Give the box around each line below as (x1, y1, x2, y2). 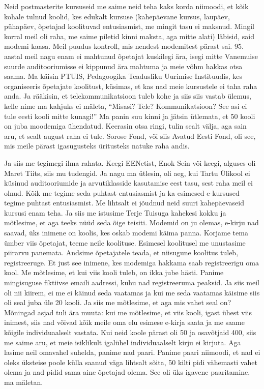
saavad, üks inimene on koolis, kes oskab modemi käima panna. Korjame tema (4, 227, 248, 238)
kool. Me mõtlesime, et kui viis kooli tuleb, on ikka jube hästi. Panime (4, 267, 224, 278)
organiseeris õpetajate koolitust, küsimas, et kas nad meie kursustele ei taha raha (4, 80, 257, 91)
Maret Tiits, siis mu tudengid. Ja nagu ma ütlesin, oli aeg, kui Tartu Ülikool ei (4, 167, 250, 178)
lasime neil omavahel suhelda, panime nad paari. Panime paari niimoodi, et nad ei (4, 347, 260, 357)
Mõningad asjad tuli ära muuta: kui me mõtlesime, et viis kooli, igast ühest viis (4, 307, 252, 317)
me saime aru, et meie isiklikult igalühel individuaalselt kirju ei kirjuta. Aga (4, 337, 241, 347)
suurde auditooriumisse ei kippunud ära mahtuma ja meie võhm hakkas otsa (4, 61, 243, 71)
